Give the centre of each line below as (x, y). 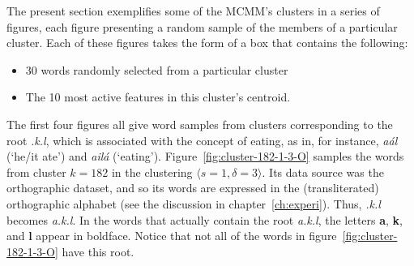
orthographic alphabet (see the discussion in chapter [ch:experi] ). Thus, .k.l (194, 203)
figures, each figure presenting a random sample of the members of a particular (202, 26)
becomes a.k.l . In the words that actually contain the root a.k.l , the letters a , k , (205, 219)
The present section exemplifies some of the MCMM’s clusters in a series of (193, 11)
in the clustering (152, 172)
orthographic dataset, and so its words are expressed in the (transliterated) (193, 188)
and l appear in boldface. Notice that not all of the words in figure (172, 236)
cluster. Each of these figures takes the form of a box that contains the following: (207, 43)
